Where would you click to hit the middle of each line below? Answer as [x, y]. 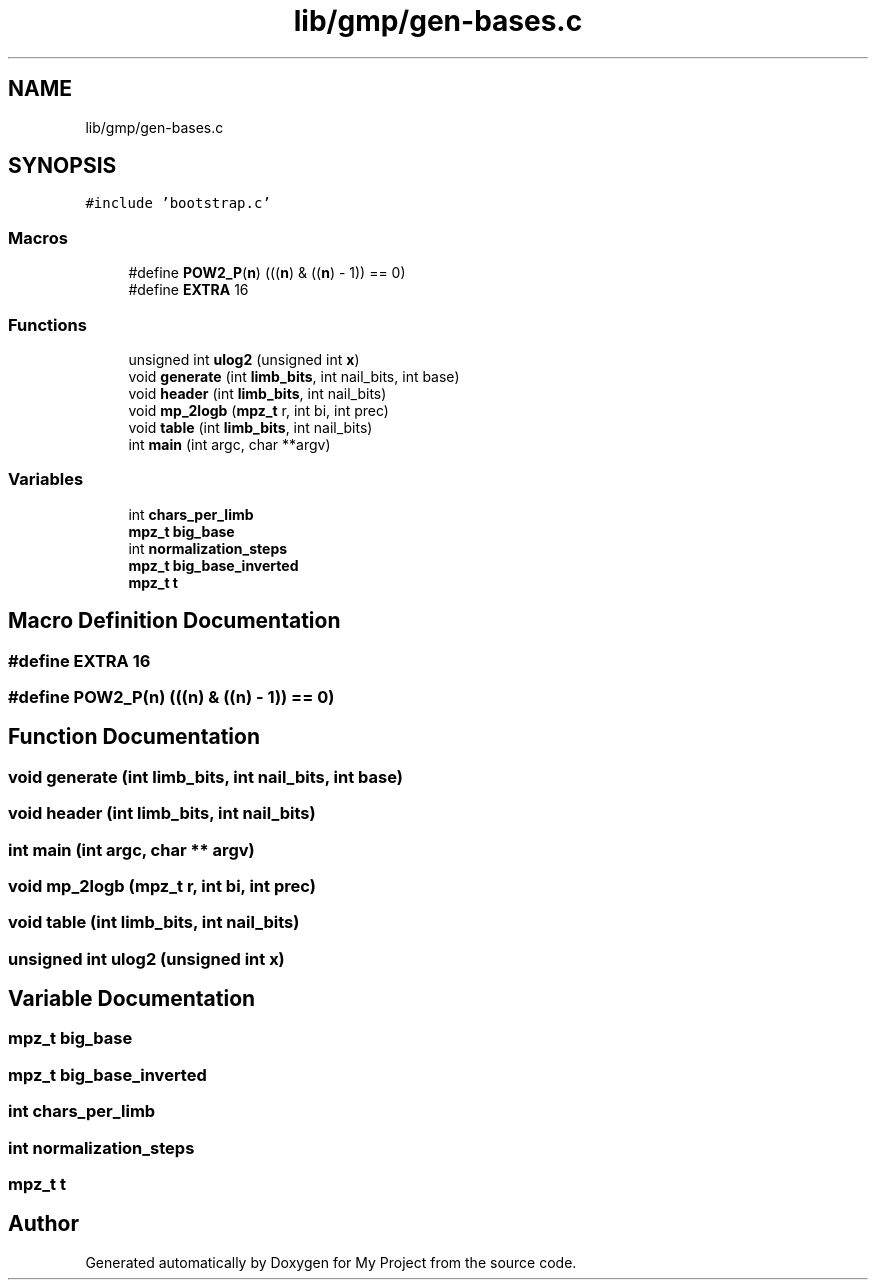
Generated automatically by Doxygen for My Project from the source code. [331, 1262]
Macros [38, 237]
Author [43, 1224]
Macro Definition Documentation [174, 621]
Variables [46, 479]
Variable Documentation [132, 999]
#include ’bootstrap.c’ [178, 203]
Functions [47, 324]
